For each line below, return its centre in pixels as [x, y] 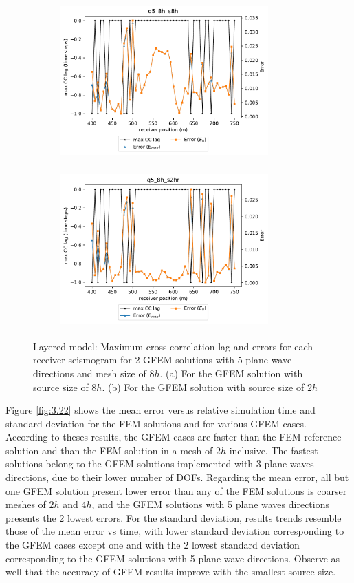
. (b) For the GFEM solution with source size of [203, 386]
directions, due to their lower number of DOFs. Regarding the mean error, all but [177, 477]
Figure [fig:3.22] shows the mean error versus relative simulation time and [161, 410]
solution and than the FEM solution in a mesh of [109, 450]
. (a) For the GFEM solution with [231, 373]
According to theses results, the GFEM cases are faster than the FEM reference [174, 437]
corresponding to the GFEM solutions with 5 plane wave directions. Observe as [173, 558]
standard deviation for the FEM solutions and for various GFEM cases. [156, 423]
